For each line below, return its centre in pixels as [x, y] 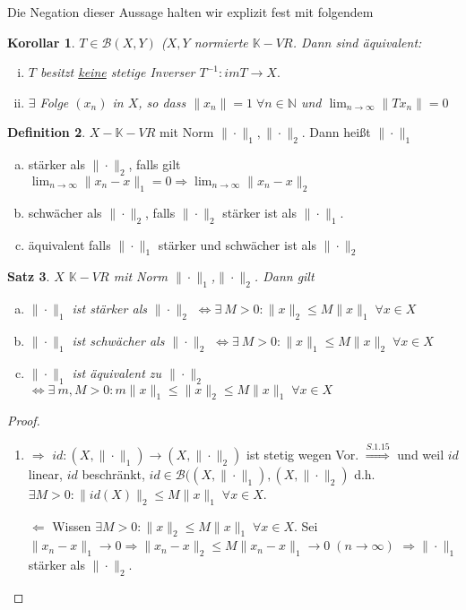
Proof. [24, 421]
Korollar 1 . [41, 42]
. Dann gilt [284, 276]
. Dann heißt [336, 132]
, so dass [162, 102]
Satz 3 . [29, 276]
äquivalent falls [69, 244]
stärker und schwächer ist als [237, 244]
